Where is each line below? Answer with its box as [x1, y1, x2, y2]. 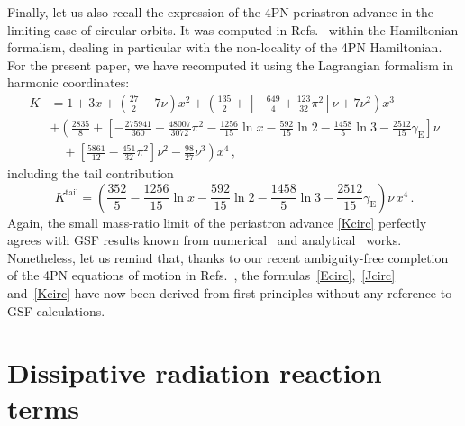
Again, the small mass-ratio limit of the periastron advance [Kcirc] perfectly [7, 213, 427, 231]
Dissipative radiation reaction [7, 354, 382, 391]
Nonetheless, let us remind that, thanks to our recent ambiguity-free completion [7, 248, 449, 267]
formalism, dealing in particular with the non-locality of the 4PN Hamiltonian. [7, 38, 442, 57]
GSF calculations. [7, 301, 105, 320]
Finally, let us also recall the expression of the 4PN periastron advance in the [7, 3, 434, 21]
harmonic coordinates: [7, 73, 130, 92]
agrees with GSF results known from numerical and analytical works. [7, 231, 402, 249]
